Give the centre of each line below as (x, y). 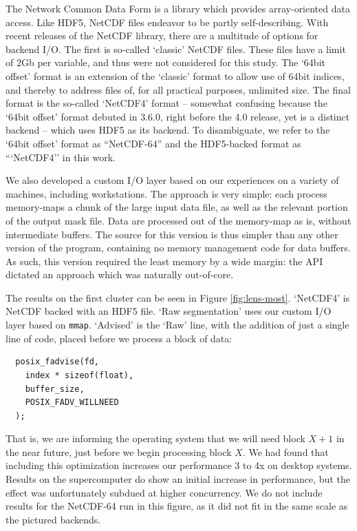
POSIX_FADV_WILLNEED (72, 403)
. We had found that (285, 451)
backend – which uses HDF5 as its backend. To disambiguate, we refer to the (168, 130)
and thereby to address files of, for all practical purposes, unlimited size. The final (178, 89)
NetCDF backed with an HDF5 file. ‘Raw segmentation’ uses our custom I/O (169, 311)
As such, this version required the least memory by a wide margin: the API (164, 261)
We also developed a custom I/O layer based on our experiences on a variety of (172, 180)
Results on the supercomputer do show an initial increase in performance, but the (178, 479)
